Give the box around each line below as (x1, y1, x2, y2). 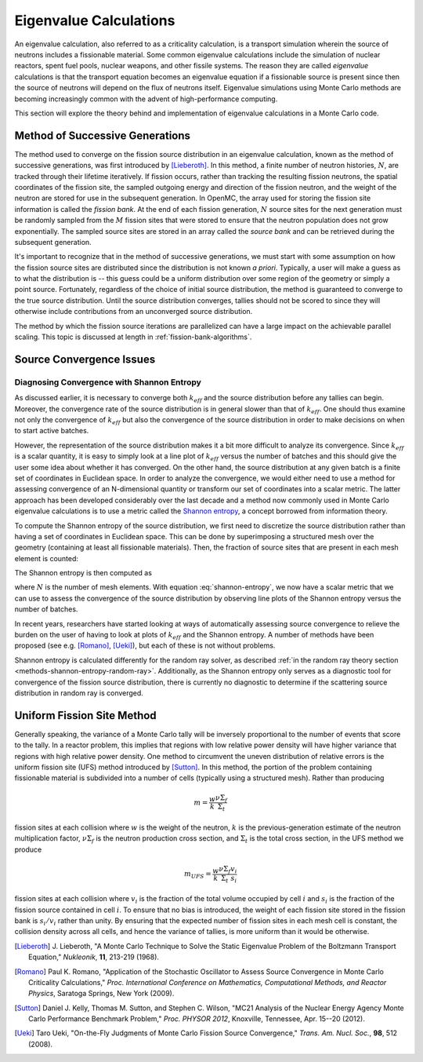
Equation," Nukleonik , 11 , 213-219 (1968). (28, 952, 160, 962)
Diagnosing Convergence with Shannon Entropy (14, 377, 201, 388)
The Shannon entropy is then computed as (14, 568, 153, 578)
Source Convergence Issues (14, 352, 156, 366)
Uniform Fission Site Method (14, 709, 157, 722)
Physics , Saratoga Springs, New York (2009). (28, 989, 175, 998)
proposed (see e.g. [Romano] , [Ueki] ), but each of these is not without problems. (14, 640, 276, 651)
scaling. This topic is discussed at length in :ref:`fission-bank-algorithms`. (14, 332, 252, 341)
